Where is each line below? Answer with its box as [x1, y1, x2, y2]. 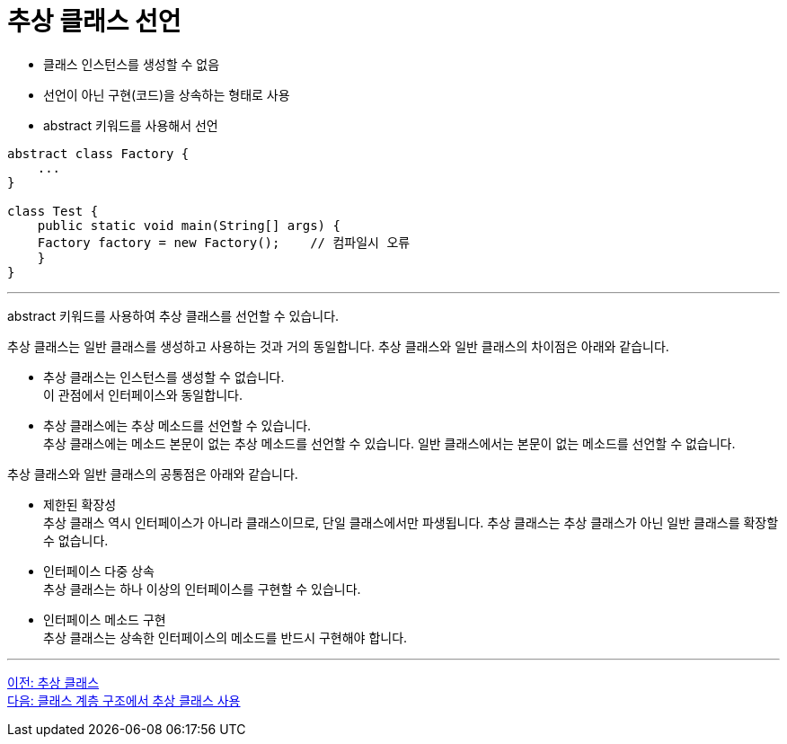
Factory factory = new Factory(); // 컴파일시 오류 [37, 235, 411, 250]
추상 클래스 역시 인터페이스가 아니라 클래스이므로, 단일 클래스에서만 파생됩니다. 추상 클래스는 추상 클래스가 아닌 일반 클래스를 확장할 [43, 514, 779, 530]
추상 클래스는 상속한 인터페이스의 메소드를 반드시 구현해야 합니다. [43, 629, 408, 645]
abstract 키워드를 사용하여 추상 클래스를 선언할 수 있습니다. [7, 307, 340, 323]
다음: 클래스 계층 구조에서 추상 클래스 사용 [7, 692, 241, 708]
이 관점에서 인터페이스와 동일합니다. [43, 386, 243, 403]
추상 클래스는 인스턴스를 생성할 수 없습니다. [43, 368, 285, 385]
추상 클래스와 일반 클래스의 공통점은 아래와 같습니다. [7, 465, 298, 482]
